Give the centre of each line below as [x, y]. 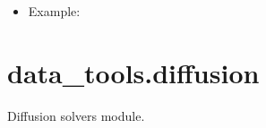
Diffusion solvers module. [76, 115]
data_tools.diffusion [133, 72]
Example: [54, 11]
